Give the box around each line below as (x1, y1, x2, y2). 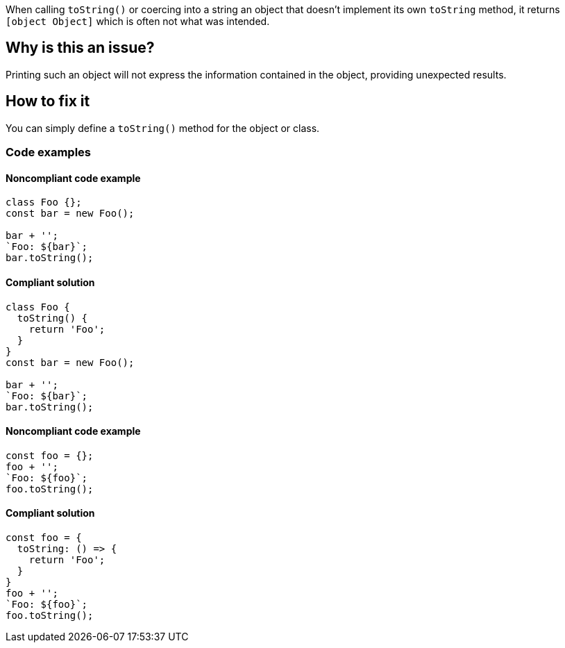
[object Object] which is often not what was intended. (6, 15, 270, 27)
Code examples (6, 145, 92, 160)
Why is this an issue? (6, 39, 155, 57)
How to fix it (6, 92, 90, 110)
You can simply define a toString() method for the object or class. (6, 122, 320, 134)
